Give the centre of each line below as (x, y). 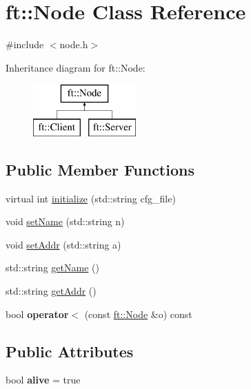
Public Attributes (70, 351)
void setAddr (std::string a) (63, 244)
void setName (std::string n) (65, 221)
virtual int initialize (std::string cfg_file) (91, 198)
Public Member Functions (100, 169)
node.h (74, 44)
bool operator (37, 314)
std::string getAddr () (51, 291)
